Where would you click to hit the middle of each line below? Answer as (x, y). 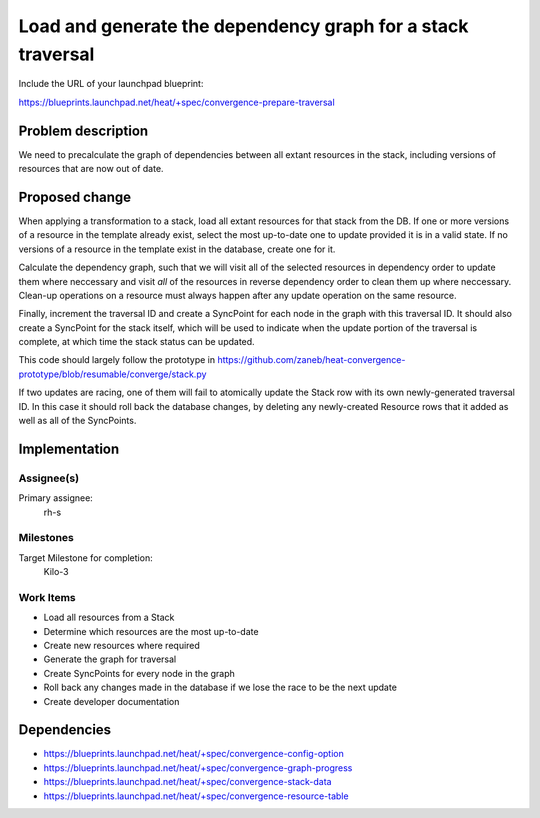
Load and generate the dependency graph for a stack (243, 26)
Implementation (69, 448)
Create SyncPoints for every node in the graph (139, 673)
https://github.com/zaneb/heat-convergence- (311, 360)
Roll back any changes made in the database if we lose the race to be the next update (220, 687)
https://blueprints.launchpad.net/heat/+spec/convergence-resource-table (196, 796)
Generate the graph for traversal (110, 659)
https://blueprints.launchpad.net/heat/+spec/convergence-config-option (193, 754)
